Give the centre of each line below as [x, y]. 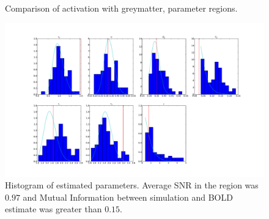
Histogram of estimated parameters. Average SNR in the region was [132, 185]
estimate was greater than [53, 209]
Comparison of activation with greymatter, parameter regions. [121, 8]
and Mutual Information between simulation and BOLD [128, 197]
